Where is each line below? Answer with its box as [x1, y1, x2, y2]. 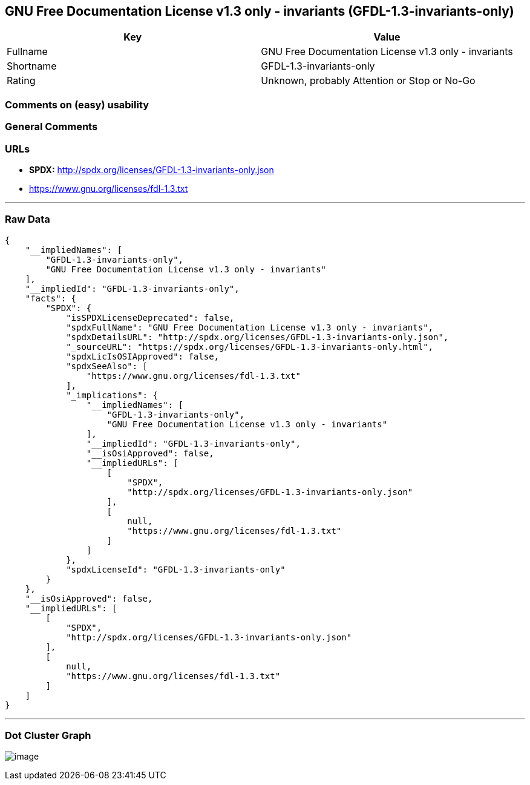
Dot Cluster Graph [5, 729, 91, 742]
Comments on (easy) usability [5, 98, 149, 111]
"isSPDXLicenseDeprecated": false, [66, 312, 235, 323]
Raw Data [5, 213, 50, 226]
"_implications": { [66, 390, 158, 400]
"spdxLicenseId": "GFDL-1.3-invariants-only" [66, 564, 286, 574]
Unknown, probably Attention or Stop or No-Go [261, 74, 476, 87]
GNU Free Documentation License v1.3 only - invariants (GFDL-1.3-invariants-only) [5, 4, 514, 19]
